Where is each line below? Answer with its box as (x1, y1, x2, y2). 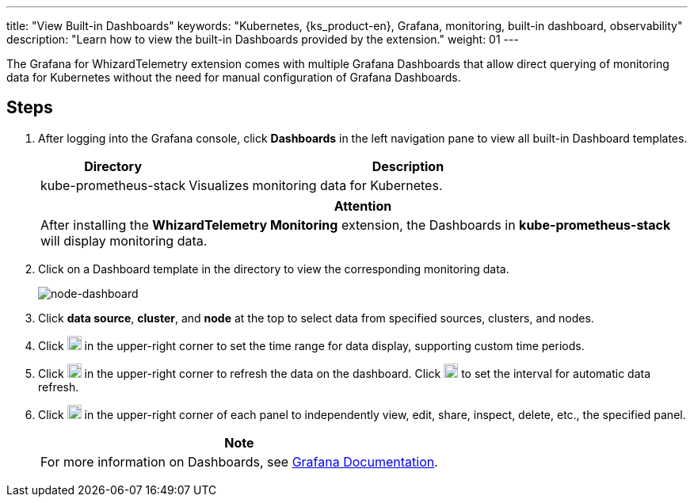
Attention (334, 197, 392, 214)
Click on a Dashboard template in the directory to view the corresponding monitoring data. (38, 261, 509, 276)
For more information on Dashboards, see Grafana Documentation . (40, 453, 438, 470)
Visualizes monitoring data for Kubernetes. (189, 177, 443, 193)
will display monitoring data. (40, 232, 208, 249)
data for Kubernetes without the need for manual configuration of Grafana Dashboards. (6, 70, 461, 84)
